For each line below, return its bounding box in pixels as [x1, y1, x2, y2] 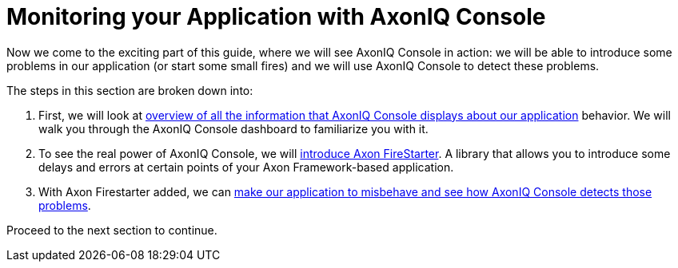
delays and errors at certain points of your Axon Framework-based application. [38, 160, 454, 174]
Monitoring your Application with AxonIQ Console [6, 3, 546, 30]
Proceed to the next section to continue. [6, 223, 217, 237]
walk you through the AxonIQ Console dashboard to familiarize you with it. [38, 121, 429, 136]
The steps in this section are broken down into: [6, 83, 253, 97]
